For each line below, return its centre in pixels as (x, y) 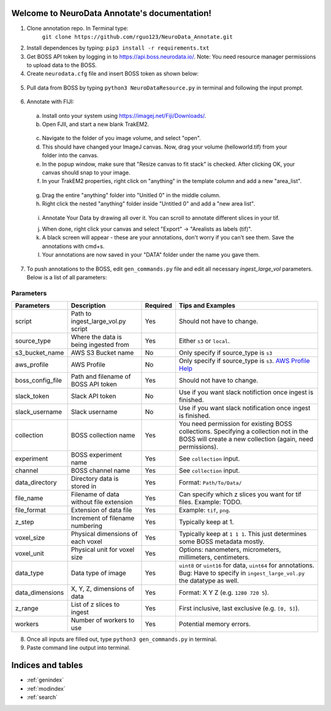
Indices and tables (47, 665)
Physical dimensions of (104, 534)
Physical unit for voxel (103, 550)
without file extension (102, 502)
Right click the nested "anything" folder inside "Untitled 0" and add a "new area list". (149, 204)
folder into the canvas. (70, 155)
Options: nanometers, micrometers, (230, 550)
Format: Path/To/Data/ (210, 483)
